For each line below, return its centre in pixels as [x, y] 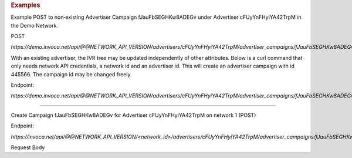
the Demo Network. [35, 25]
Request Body [28, 147]
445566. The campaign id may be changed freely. [71, 74]
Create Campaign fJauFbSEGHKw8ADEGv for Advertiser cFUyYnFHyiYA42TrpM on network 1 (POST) [133, 115]
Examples [26, 5]
